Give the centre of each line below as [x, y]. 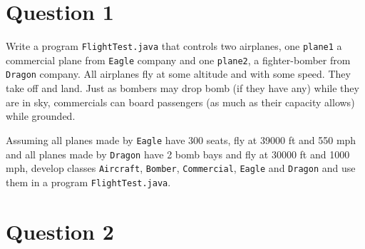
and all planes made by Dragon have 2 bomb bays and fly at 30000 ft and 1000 [178, 154]
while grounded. [41, 116]
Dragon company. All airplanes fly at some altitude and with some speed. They [178, 74]
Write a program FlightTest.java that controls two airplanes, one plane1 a [174, 46]
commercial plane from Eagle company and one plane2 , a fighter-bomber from [178, 60]
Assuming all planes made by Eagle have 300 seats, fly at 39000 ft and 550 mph [181, 139]
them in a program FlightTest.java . [88, 182]
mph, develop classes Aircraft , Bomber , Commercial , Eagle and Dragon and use [181, 168]
